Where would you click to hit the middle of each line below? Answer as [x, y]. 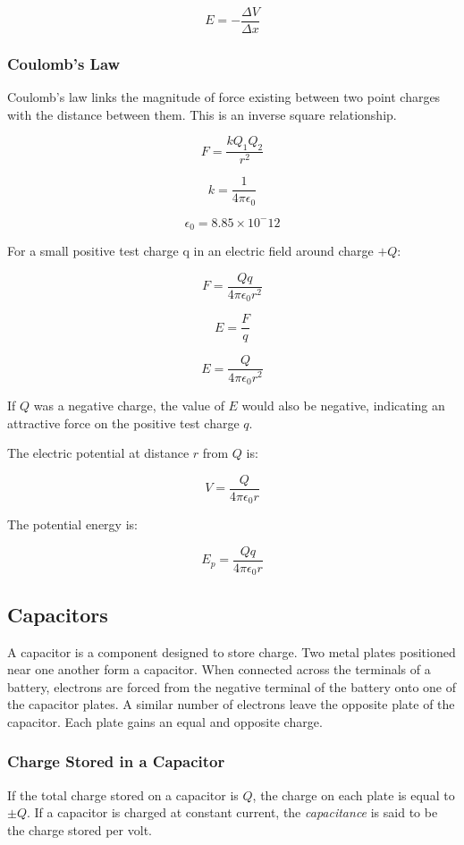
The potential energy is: [72, 524]
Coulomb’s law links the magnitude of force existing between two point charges [224, 97]
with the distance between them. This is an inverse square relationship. [202, 114]
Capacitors [58, 614]
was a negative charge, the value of [129, 405]
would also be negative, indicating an [343, 405]
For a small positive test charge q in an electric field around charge [190, 251]
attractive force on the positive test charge [123, 422]
